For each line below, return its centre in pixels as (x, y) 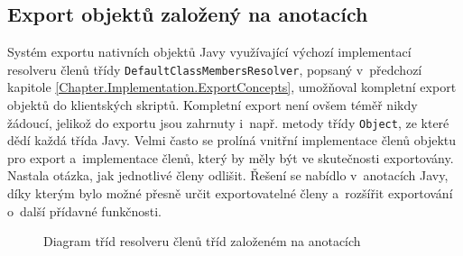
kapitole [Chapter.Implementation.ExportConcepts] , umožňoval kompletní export (232, 87)
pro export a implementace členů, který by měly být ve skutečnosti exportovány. (231, 157)
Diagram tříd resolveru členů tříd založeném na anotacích (202, 241)
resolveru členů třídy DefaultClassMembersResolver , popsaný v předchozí (215, 69)
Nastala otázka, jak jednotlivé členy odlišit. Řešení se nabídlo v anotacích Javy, (228, 175)
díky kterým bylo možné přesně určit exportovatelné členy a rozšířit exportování (230, 193)
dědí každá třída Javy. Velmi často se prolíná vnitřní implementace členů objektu (232, 140)
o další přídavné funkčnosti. (84, 210)
